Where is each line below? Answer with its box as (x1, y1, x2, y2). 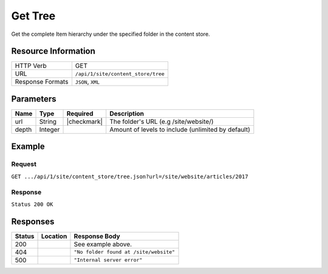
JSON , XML (75, 78, 100, 86)
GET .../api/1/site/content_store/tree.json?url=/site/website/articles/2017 (11, 173, 248, 180)
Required (66, 109, 94, 118)
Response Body (73, 231, 121, 240)
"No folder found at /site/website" (73, 249, 176, 255)
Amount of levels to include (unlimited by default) (109, 125, 250, 134)
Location (41, 231, 67, 240)
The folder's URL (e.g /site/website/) (109, 117, 214, 126)
